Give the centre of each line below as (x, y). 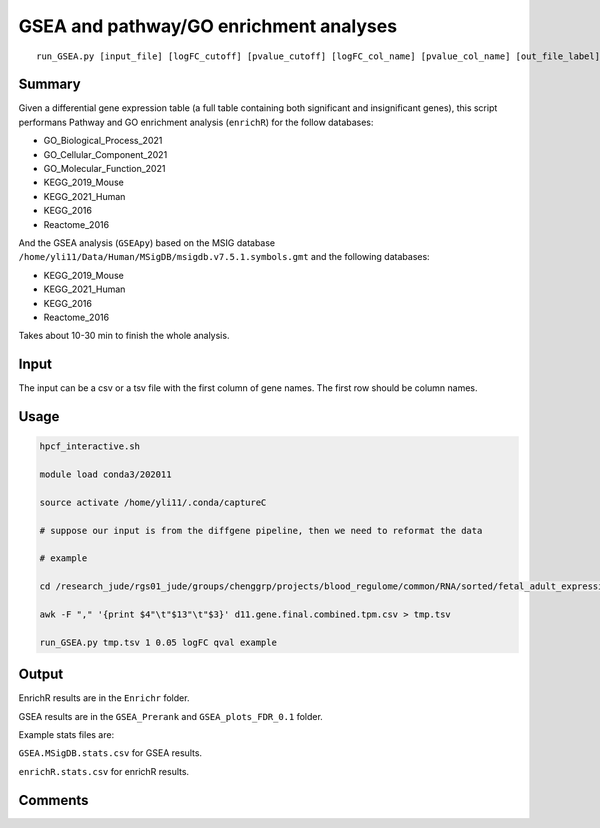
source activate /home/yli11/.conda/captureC (153, 502)
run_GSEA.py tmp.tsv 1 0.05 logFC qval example (158, 642)
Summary (49, 84)
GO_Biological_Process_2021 (103, 141)
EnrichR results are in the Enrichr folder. (104, 698)
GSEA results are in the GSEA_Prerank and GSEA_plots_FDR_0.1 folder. (171, 716)
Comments (53, 800)
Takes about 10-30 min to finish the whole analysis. (124, 336)
